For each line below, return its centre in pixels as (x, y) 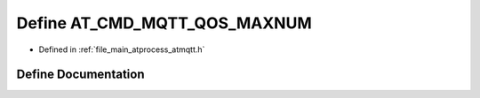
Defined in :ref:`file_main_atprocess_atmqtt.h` (122, 49)
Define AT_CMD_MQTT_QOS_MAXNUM (164, 23)
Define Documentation (80, 75)
